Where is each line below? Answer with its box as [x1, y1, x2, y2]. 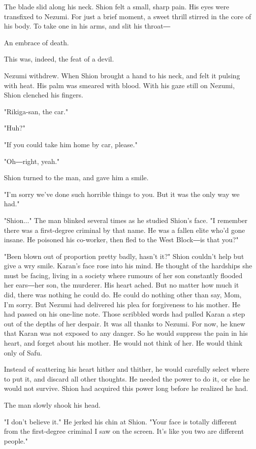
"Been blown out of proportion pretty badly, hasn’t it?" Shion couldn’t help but [4, 251, 244, 261]
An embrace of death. [4, 37, 69, 47]
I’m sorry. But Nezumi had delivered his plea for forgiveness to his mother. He [4, 299, 240, 309]
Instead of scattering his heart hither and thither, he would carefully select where [4, 364, 249, 374]
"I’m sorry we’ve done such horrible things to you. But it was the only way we [4, 189, 240, 199]
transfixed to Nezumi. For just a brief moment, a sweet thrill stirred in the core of [4, 11, 252, 21]
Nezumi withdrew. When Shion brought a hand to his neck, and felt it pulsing [4, 70, 240, 80]
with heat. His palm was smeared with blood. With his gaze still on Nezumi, [4, 80, 235, 90]
